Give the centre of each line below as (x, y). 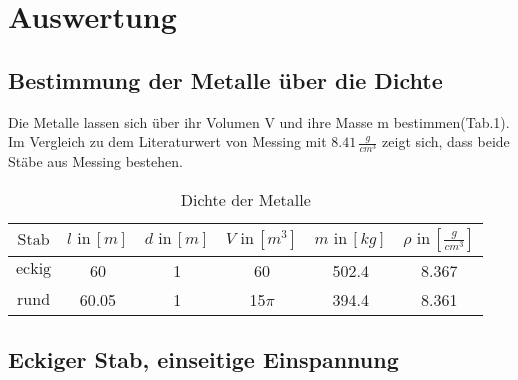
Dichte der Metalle (245, 199)
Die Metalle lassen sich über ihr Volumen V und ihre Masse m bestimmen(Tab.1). (259, 121)
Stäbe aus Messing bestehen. (95, 161)
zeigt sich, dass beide (446, 141)
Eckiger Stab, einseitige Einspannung (203, 359)
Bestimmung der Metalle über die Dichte (225, 79)
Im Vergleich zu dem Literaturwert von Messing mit (167, 141)
